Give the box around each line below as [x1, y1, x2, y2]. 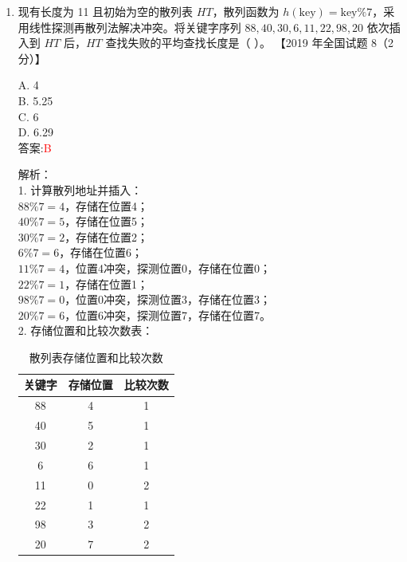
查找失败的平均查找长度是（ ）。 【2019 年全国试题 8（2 [105, 34, 394, 51]
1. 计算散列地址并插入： [18, 181, 143, 198]
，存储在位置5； [65, 213, 149, 230]
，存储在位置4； [65, 197, 149, 214]
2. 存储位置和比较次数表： [18, 322, 154, 339]
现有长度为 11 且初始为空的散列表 [18, 3, 194, 19]
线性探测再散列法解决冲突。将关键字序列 [29, 18, 241, 35]
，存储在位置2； [65, 228, 149, 245]
